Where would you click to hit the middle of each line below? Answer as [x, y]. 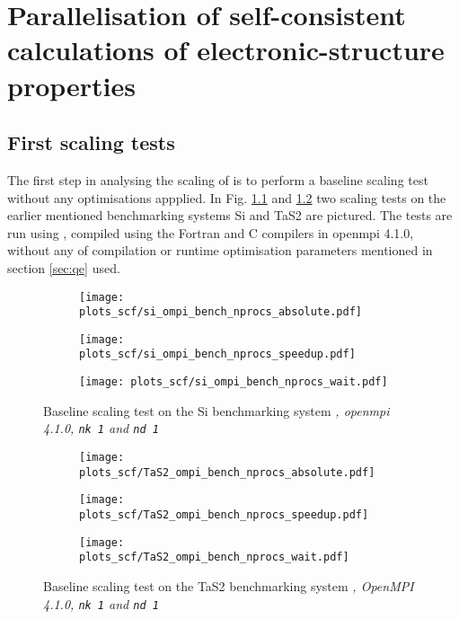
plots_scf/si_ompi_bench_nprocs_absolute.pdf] [221, 312]
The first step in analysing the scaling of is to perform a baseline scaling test [218, 179]
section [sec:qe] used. [64, 267]
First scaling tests [91, 142]
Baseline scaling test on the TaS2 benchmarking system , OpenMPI [229, 585]
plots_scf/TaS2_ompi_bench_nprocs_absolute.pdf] [227, 472]
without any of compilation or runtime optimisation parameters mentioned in [220, 250]
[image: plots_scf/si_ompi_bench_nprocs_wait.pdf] [234, 382]
